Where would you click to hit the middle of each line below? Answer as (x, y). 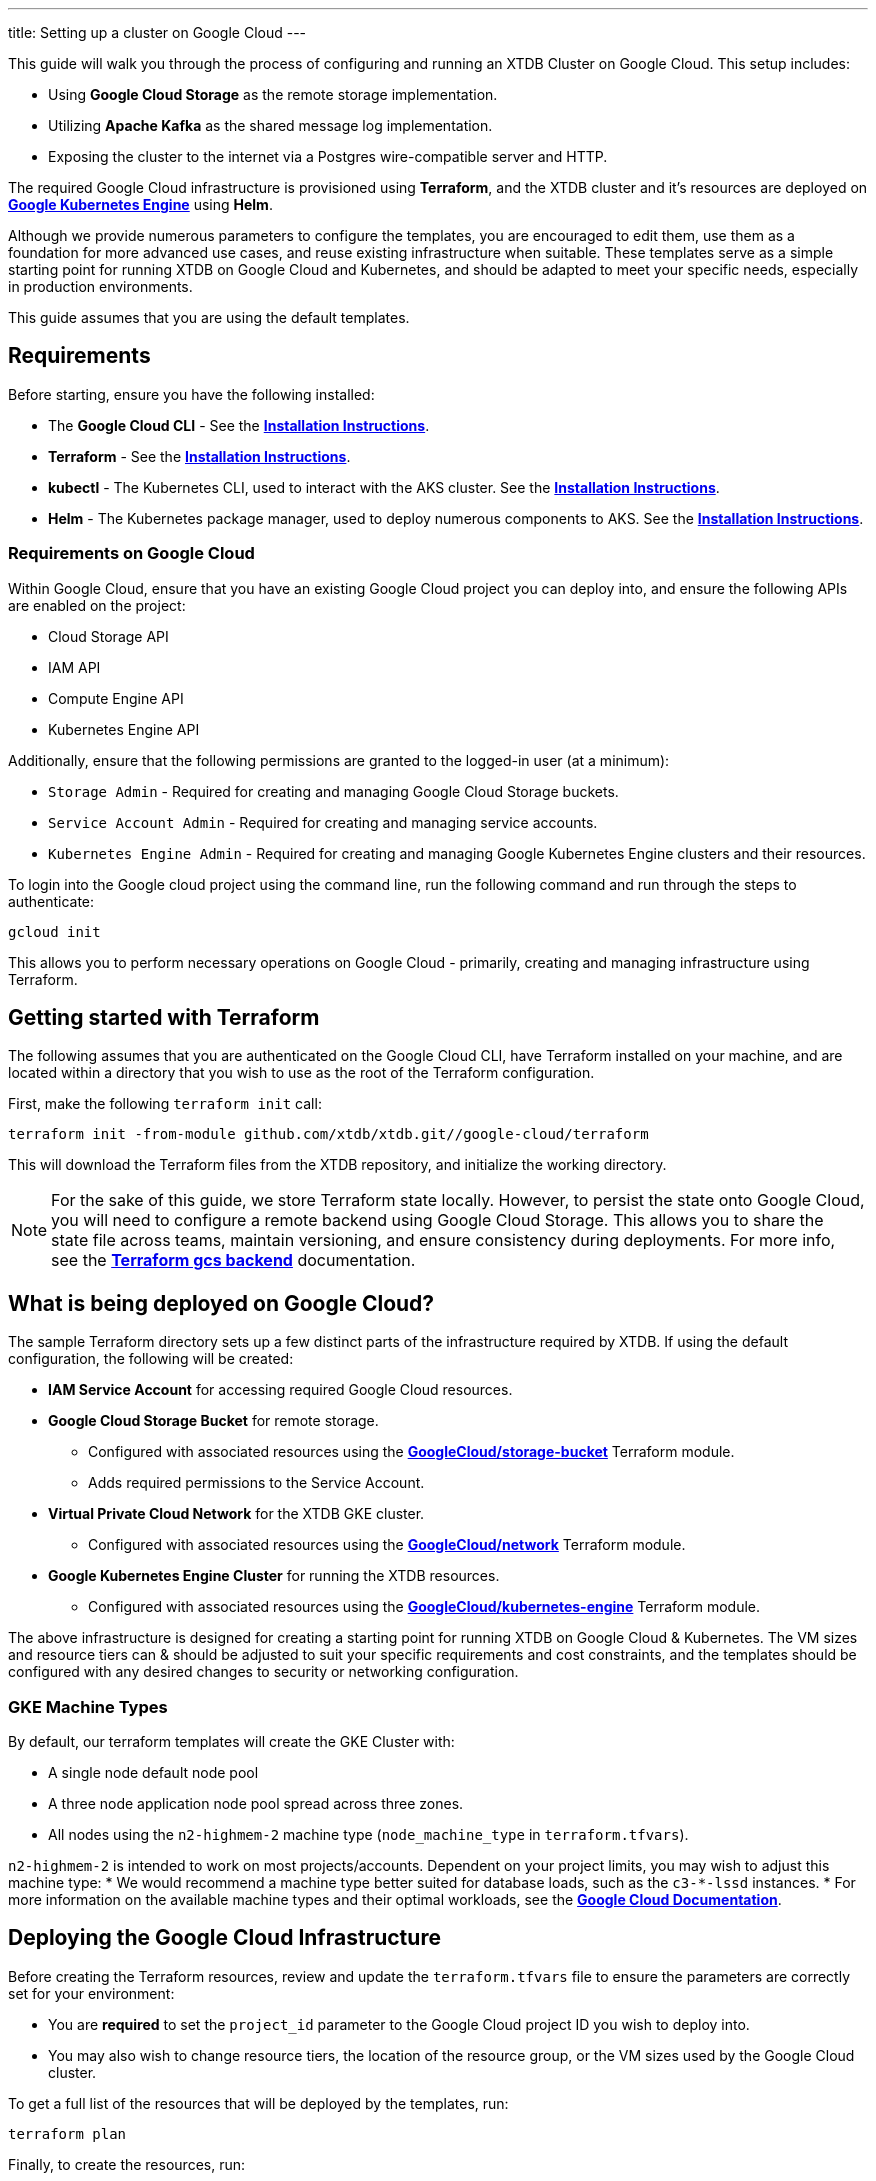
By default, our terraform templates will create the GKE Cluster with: (231, 1742)
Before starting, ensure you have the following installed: (191, 394)
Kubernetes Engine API (124, 729)
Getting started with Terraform (164, 1018)
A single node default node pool (153, 1773)
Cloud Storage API (108, 636)
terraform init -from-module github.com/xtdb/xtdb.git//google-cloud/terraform (328, 1134)
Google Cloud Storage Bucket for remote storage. (213, 1421)
